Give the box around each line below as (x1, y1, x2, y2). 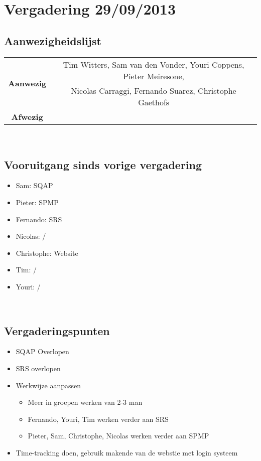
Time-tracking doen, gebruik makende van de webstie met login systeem (16, 447, 238, 457)
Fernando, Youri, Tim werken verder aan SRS (28, 413, 169, 424)
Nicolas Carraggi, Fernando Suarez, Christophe (71, 84, 236, 96)
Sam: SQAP (16, 180, 53, 191)
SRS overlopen (16, 363, 61, 373)
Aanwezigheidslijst (4, 33, 101, 48)
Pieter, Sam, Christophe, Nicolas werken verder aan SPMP (28, 430, 209, 441)
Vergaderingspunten (4, 323, 110, 338)
